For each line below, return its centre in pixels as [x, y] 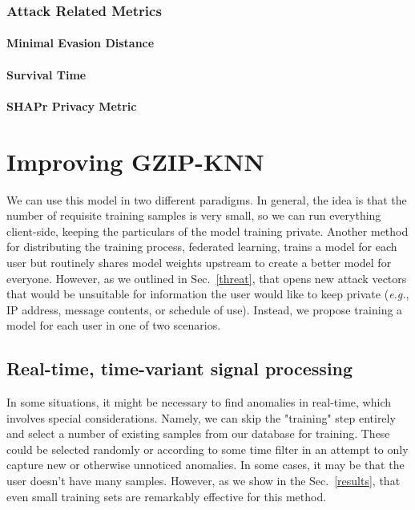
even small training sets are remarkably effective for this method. [167, 496]
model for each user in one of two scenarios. [114, 325]
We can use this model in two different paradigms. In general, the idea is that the [207, 199]
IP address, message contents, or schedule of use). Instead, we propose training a [205, 309]
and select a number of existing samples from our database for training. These [198, 433]
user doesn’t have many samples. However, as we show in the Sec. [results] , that [203, 481]
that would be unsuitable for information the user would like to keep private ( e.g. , [208, 294]
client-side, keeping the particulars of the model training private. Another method [207, 231]
